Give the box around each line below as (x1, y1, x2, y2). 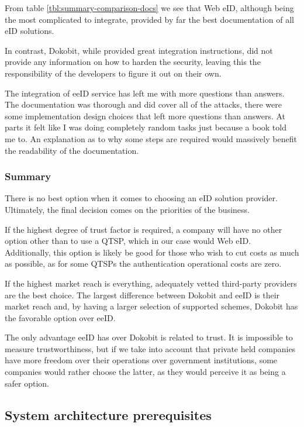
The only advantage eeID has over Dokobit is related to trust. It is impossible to (5, 331, 293, 343)
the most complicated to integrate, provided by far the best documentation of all (5, 13, 294, 25)
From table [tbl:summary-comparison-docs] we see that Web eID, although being (5, 2, 294, 13)
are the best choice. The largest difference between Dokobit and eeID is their (5, 288, 280, 301)
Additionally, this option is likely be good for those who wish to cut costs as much (5, 246, 299, 258)
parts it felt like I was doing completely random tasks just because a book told (5, 121, 286, 133)
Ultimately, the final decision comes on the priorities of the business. (5, 203, 250, 215)
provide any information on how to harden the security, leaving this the (5, 56, 261, 68)
